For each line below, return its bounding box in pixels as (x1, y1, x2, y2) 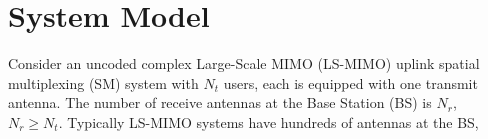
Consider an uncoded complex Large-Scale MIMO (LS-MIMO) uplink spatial (8, 53, 480, 74)
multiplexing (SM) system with (8, 72, 199, 93)
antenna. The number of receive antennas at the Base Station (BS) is (8, 92, 432, 113)
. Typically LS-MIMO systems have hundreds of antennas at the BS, (58, 111, 479, 132)
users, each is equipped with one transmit (223, 72, 478, 93)
